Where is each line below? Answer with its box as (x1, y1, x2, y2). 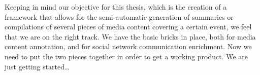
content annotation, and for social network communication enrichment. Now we (5, 41, 252, 52)
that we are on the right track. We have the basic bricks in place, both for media (5, 31, 256, 42)
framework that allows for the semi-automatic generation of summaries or (5, 11, 234, 22)
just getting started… (5, 61, 70, 71)
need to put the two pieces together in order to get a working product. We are (5, 51, 248, 61)
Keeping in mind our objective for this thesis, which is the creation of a (5, 2, 227, 12)
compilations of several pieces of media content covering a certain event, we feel (5, 21, 252, 32)
